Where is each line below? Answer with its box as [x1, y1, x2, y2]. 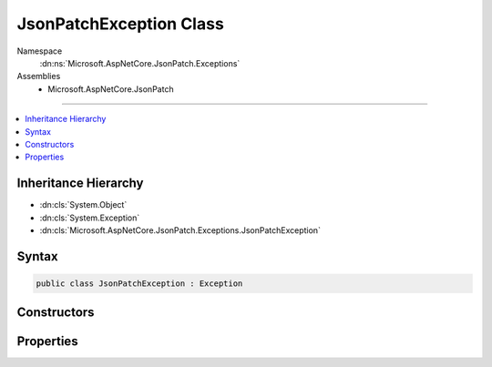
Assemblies [16, 71, 61, 82]
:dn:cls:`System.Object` [39, 199, 128, 210]
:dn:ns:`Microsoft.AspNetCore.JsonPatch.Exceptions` [39, 57, 241, 68]
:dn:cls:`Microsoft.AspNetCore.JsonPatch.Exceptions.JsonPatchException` [39, 224, 321, 236]
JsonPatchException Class [16, 14, 225, 34]
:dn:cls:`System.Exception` [39, 212, 140, 223]
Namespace [16, 46, 63, 56]
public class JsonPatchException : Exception [36, 278, 243, 289]
